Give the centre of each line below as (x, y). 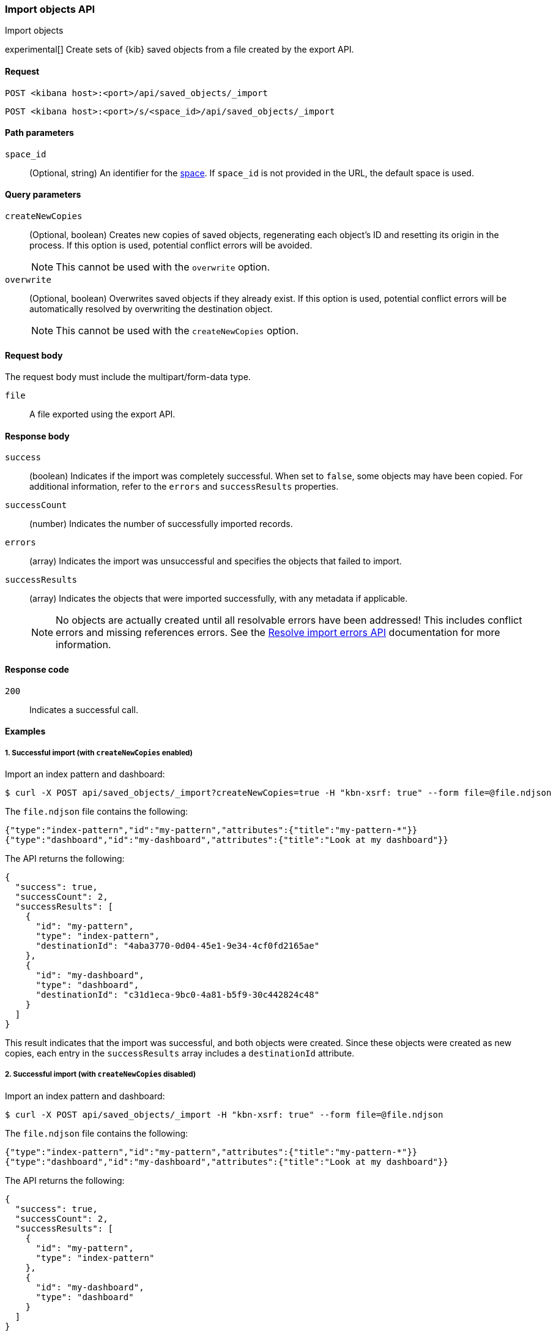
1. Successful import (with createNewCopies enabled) (99, 753)
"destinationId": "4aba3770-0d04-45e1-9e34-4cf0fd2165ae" (178, 946)
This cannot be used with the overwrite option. (163, 267)
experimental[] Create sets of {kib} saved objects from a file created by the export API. (180, 50)
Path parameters (39, 133)
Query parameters (43, 195)
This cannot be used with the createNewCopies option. (177, 331)
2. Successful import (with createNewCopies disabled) (101, 1075)
